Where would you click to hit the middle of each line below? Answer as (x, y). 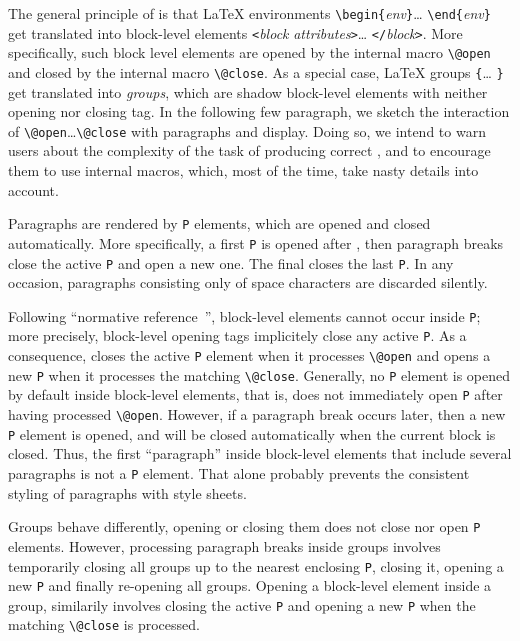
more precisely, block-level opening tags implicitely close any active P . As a (237, 335)
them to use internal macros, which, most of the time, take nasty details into (243, 170)
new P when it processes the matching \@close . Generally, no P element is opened (259, 374)
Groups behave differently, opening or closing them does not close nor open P (244, 526)
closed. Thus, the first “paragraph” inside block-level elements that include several (260, 453)
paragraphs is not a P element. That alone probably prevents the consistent (239, 473)
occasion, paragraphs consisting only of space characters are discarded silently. (248, 282)
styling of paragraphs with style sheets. (127, 492)
